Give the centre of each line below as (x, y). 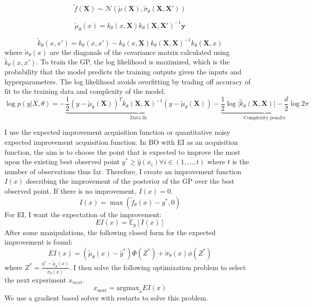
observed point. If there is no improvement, (71, 190)
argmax (128, 288)
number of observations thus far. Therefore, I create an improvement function (123, 171)
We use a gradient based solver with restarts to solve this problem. (106, 297)
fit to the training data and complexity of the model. (85, 91)
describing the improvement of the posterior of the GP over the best (130, 181)
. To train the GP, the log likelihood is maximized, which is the (133, 62)
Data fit (139, 118)
